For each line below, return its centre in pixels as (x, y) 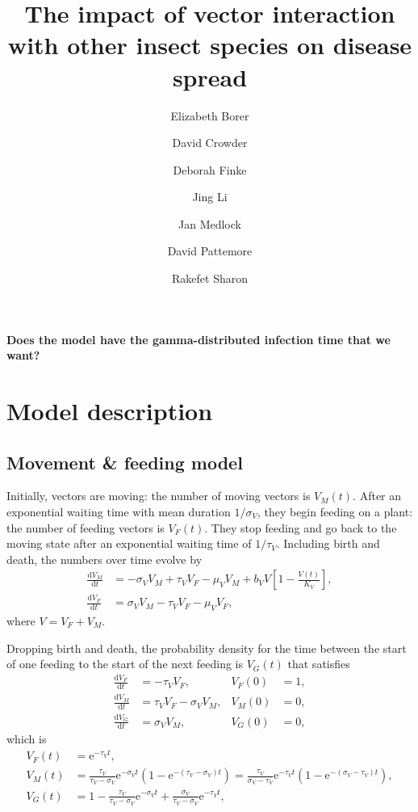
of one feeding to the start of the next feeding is (125, 664)
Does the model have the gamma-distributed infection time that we (199, 339)
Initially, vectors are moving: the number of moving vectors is (159, 496)
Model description (110, 411)
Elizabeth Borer (210, 115)
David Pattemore (210, 251)
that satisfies (319, 664)
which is (27, 739)
